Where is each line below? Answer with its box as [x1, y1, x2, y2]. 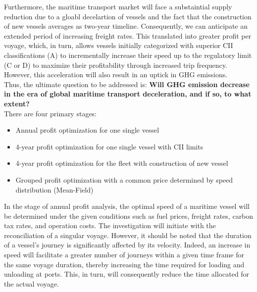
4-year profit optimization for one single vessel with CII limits [15, 141, 204, 151]
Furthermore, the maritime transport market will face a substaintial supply [4, 1, 232, 11]
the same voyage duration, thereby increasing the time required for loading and [4, 259, 245, 269]
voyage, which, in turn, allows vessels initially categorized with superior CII [4, 40, 233, 50]
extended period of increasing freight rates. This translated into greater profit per [4, 30, 252, 41]
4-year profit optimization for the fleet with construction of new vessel [15, 158, 228, 168]
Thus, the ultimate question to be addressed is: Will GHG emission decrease [4, 79, 250, 89]
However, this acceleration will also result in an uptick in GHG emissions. [4, 69, 228, 80]
